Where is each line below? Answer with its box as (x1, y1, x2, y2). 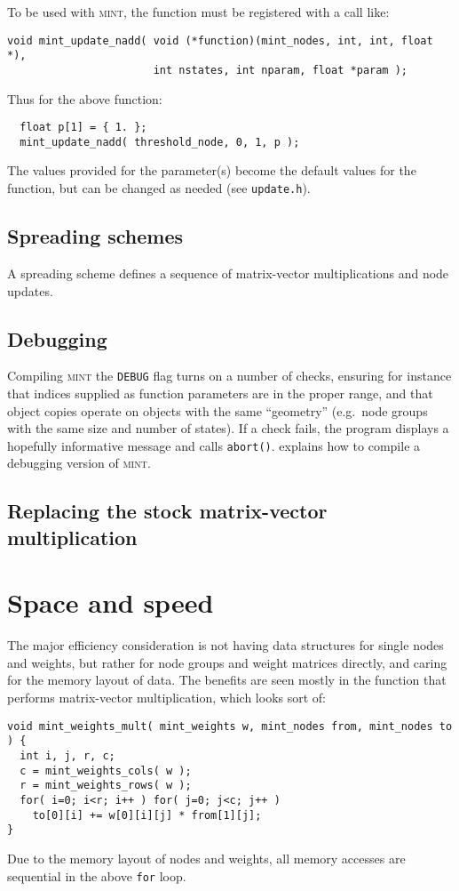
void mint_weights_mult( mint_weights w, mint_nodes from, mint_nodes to (7, 719, 453, 733)
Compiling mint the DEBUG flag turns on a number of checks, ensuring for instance (7, 366, 452, 385)
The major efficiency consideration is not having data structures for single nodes (7, 636, 444, 654)
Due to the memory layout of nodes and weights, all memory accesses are (7, 848, 406, 867)
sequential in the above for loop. (7, 866, 186, 885)
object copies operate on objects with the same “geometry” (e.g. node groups (7, 401, 428, 420)
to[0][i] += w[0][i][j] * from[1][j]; (32, 808, 262, 822)
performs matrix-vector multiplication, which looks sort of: (7, 688, 327, 707)
